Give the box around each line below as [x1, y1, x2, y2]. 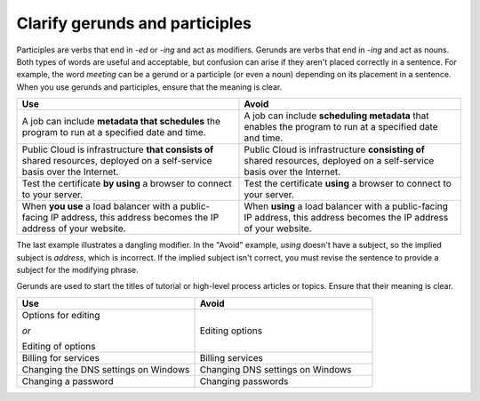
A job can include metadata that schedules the [21, 116, 221, 128]
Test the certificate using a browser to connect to [244, 178, 452, 190]
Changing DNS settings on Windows [199, 363, 352, 375]
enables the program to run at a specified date [244, 121, 438, 133]
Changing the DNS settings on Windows [21, 363, 190, 375]
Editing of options [21, 340, 96, 352]
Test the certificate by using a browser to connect [21, 178, 232, 190]
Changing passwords [199, 374, 289, 387]
